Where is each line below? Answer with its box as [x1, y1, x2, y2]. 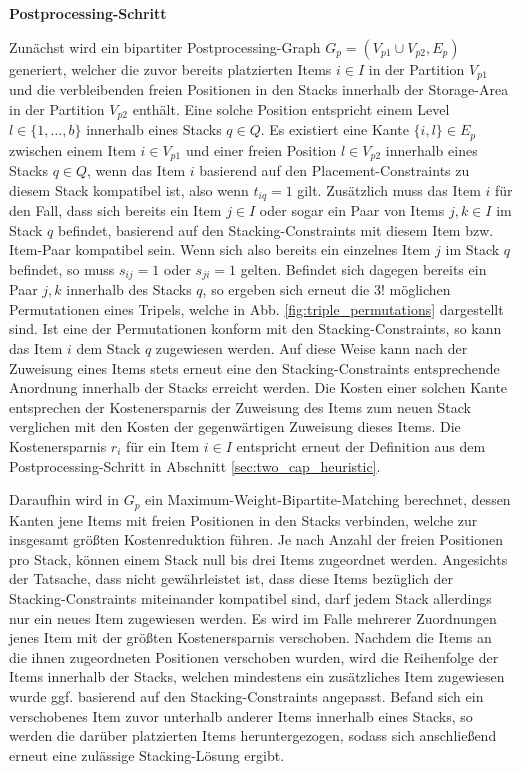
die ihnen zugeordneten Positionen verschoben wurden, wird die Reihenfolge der [9, 646, 499, 667]
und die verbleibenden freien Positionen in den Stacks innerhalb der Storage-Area [9, 79, 509, 100]
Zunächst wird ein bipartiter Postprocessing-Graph [9, 36, 321, 57]
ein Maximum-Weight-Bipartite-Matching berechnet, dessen [145, 489, 511, 510]
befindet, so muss [9, 258, 115, 279]
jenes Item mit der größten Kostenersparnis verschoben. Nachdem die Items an [9, 627, 492, 648]
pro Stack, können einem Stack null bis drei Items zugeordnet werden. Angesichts [9, 548, 508, 569]
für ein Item [125, 436, 200, 457]
